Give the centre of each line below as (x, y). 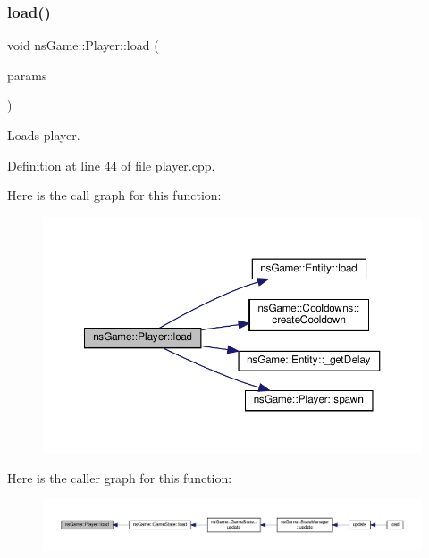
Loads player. (44, 135)
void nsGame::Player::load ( (83, 45)
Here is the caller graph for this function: (120, 477)
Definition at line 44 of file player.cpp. (111, 165)
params (27, 75)
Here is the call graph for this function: (114, 195)
